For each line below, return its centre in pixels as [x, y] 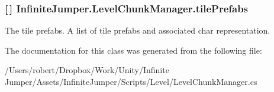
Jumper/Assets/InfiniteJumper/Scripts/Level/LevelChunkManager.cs [131, 81]
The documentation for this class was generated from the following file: [133, 50]
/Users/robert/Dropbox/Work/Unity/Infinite [87, 70]
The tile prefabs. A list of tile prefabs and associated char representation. [138, 30]
